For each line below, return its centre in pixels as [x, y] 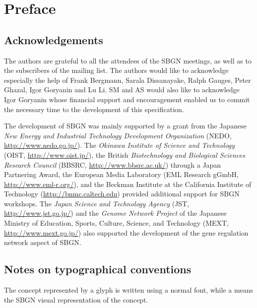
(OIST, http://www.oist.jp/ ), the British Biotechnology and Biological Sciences [125, 154]
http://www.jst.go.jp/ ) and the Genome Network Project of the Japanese [115, 213]
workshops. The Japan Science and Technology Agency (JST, [97, 203]
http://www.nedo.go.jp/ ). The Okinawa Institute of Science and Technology [120, 145]
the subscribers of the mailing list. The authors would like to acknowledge [116, 70]
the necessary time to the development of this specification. [94, 109]
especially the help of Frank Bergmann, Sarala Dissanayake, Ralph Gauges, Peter [128, 80]
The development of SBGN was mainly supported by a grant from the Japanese [125, 126]
